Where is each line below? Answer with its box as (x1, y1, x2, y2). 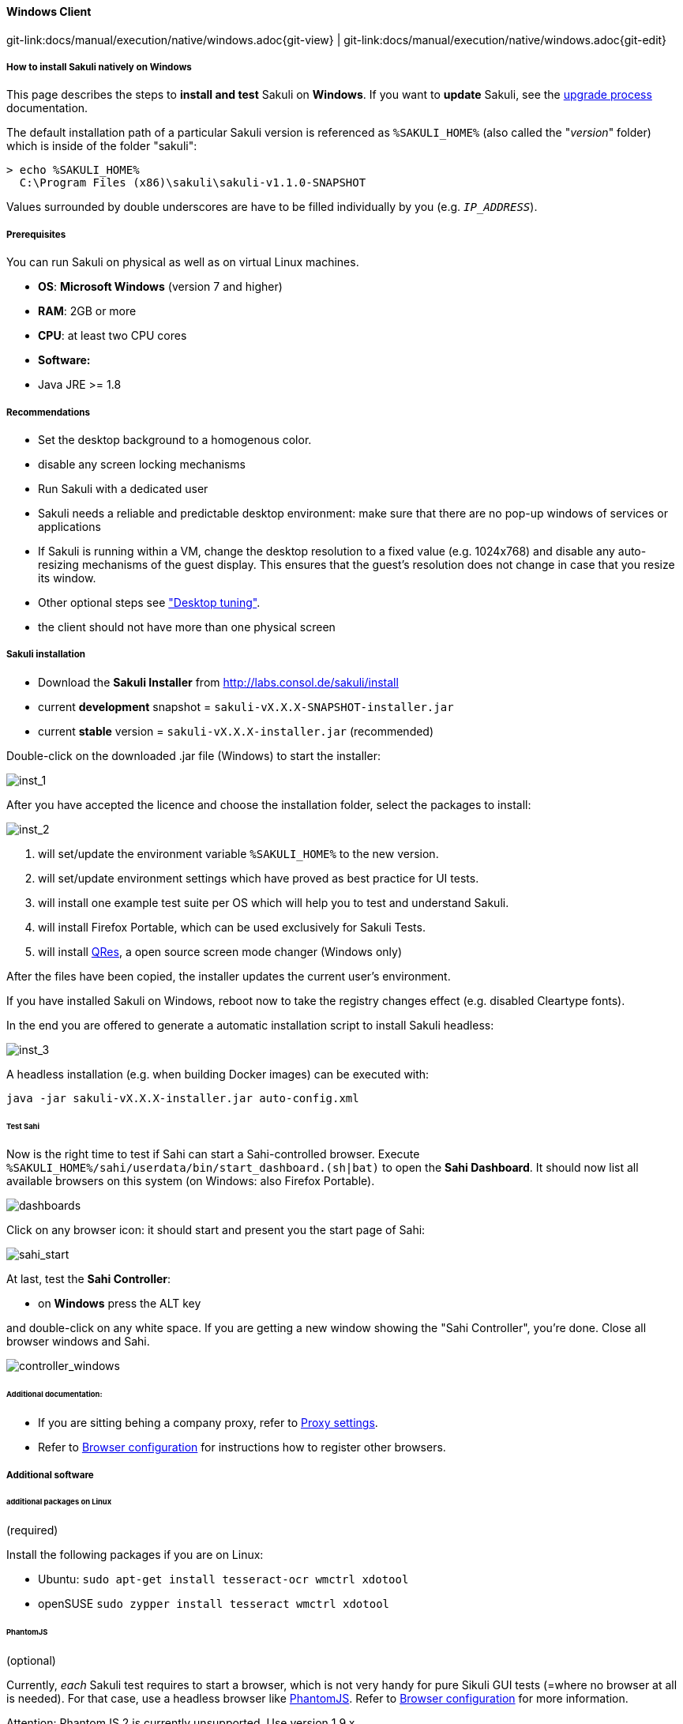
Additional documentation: (6, 1390, 103, 1399)
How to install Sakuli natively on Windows (6, 62, 192, 73)
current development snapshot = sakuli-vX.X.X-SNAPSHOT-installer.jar (38, 699, 454, 713)
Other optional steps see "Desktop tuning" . (38, 595, 261, 609)
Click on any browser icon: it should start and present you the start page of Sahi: (6, 1223, 426, 1237)
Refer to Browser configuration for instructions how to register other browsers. (38, 1440, 446, 1455)
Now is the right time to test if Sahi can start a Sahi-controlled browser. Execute (6, 1147, 420, 1161)
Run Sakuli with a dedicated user (38, 481, 208, 495)
